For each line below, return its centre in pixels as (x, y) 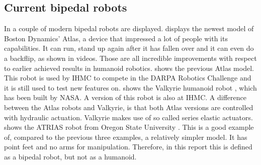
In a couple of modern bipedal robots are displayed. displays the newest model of (129, 28)
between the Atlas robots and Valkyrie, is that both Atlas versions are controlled (129, 107)
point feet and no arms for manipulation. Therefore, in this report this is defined (128, 147)
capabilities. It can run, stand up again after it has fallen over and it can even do (129, 48)
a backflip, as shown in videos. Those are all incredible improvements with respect (130, 58)
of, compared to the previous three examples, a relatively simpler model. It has (126, 137)
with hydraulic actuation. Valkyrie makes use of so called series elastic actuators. (128, 117)
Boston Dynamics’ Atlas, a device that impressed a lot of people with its (116, 38)
